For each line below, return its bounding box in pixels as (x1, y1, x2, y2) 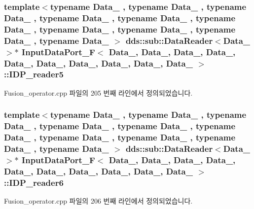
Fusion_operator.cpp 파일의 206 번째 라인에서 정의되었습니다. (4, 196, 193, 206)
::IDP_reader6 (4, 176, 64, 188)
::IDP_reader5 (4, 68, 64, 80)
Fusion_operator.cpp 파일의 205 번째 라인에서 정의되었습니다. (4, 87, 193, 98)
